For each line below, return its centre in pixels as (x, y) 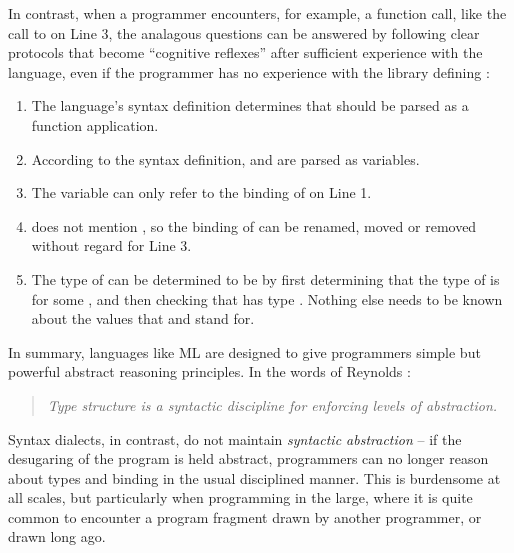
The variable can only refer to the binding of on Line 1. (201, 192)
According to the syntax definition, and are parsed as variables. (225, 158)
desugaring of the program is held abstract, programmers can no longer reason (248, 458)
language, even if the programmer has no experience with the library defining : (249, 71)
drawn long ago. (57, 536)
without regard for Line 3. (111, 245)
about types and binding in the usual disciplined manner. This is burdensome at (254, 477)
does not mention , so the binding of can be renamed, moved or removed (254, 225)
